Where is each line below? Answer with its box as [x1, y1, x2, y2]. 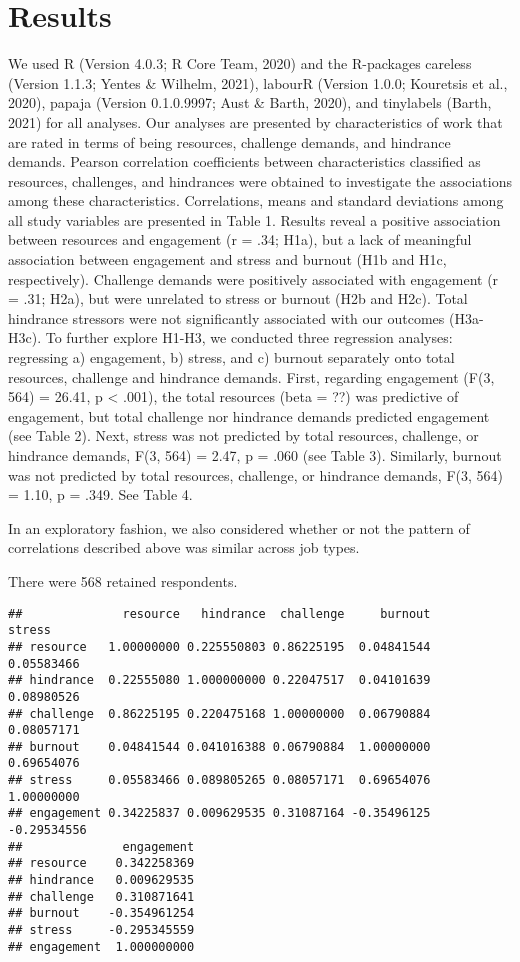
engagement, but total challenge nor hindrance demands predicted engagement [8, 405, 490, 426]
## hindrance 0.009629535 [8, 873, 195, 888]
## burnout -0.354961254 [8, 906, 195, 921]
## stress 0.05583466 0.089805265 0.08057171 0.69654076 [8, 773, 431, 788]
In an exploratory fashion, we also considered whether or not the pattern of [8, 517, 470, 538]
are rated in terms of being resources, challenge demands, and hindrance [8, 131, 451, 152]
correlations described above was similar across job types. [8, 537, 360, 558]
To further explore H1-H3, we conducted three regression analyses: [45, 327, 453, 348]
